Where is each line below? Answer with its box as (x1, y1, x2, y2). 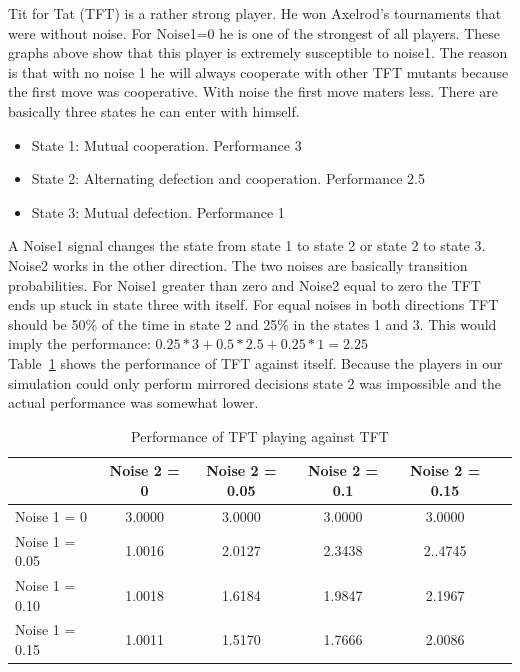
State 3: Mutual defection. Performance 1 (31, 201, 285, 222)
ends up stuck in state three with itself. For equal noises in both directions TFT (8, 294, 499, 315)
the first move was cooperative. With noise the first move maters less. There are (8, 81, 498, 102)
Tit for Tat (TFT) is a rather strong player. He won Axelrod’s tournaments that (8, 3, 502, 23)
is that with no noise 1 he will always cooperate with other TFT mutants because (8, 61, 509, 82)
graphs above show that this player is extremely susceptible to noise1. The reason (8, 42, 508, 63)
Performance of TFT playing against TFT (131, 425, 389, 446)
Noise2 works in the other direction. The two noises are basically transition (8, 254, 468, 275)
